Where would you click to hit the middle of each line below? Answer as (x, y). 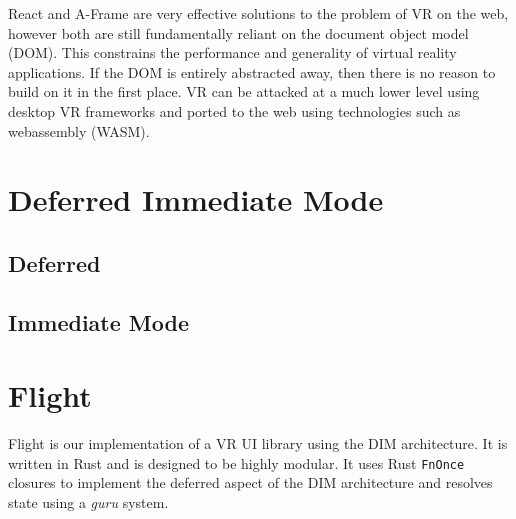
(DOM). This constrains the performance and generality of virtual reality (232, 52)
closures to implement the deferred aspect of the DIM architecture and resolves (250, 482)
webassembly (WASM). (79, 130)
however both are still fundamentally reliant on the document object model (238, 32)
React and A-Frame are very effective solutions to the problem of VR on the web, (258, 13)
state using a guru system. (88, 502)
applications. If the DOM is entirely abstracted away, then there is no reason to (252, 71)
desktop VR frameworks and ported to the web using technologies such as (234, 110)
